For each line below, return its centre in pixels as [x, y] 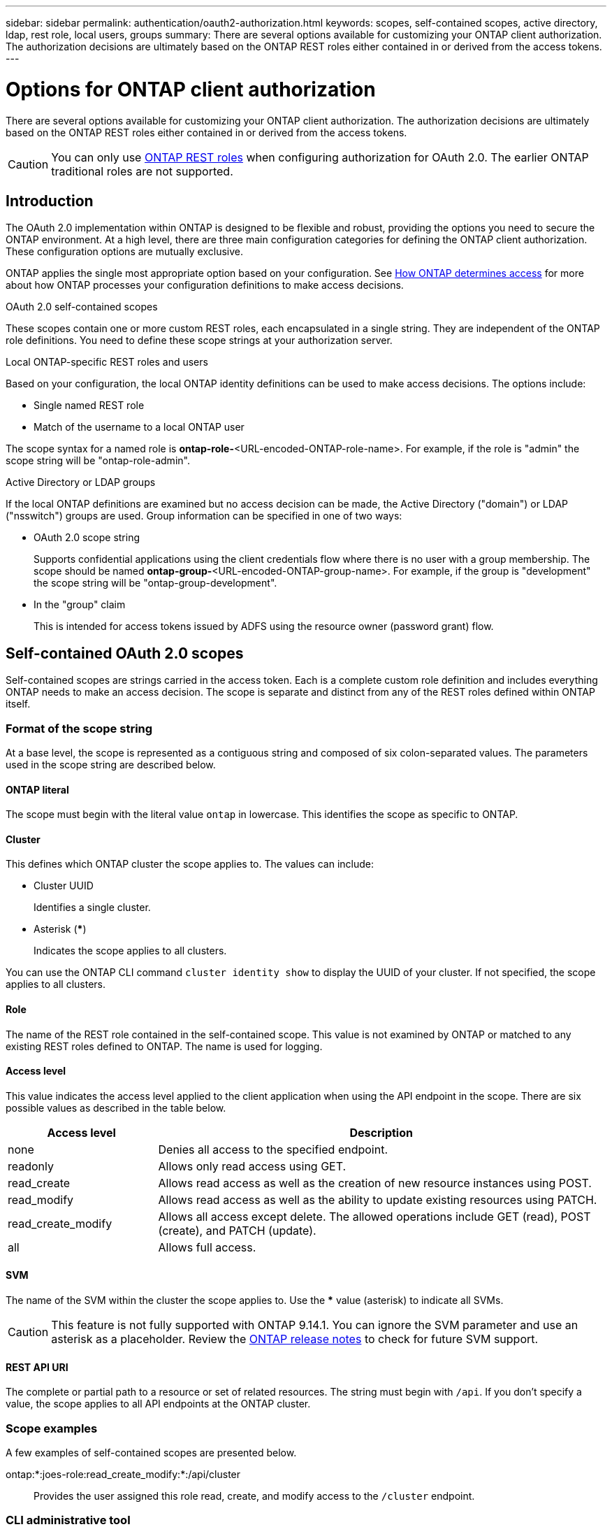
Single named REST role [89, 406]
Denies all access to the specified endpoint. [273, 1149]
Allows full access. [207, 1247]
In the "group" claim [80, 605]
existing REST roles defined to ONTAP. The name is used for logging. [164, 1046]
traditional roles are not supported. [142, 171]
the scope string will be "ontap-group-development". [155, 583]
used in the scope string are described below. [111, 764]
